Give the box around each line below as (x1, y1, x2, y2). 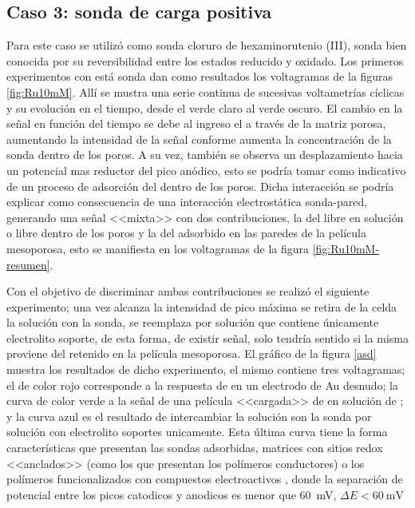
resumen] (6, 256, 50, 272)
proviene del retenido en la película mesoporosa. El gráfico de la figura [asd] (6, 345, 377, 362)
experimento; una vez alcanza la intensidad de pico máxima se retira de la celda (6, 298, 397, 315)
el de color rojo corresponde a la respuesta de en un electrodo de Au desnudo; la (6, 376, 398, 393)
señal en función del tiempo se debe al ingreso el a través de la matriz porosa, (6, 115, 386, 132)
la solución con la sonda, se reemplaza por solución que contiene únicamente (6, 314, 379, 331)
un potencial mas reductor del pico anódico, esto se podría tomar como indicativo (6, 161, 406, 178)
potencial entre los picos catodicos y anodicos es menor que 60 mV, (6, 486, 337, 502)
